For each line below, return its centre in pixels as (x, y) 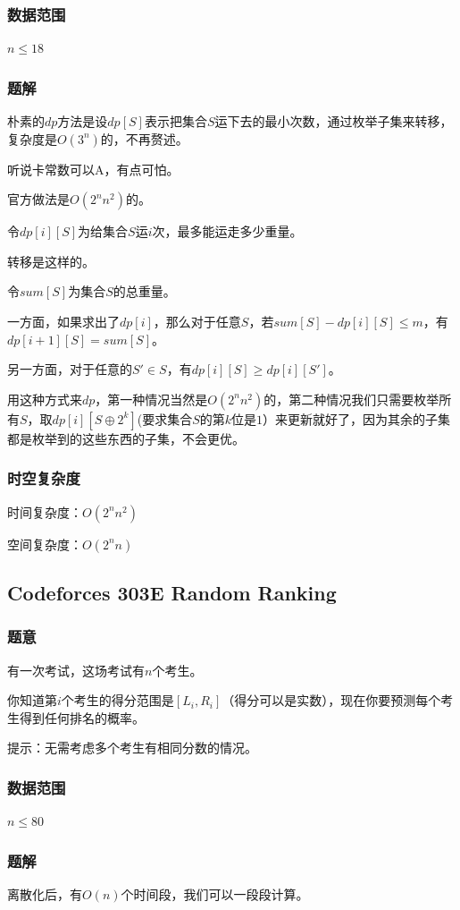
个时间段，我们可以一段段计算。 (215, 894)
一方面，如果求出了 (63, 321)
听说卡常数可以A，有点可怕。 (93, 169)
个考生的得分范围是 (117, 700)
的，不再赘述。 (144, 138)
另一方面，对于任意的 (70, 369)
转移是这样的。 (51, 261)
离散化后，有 (45, 894)
